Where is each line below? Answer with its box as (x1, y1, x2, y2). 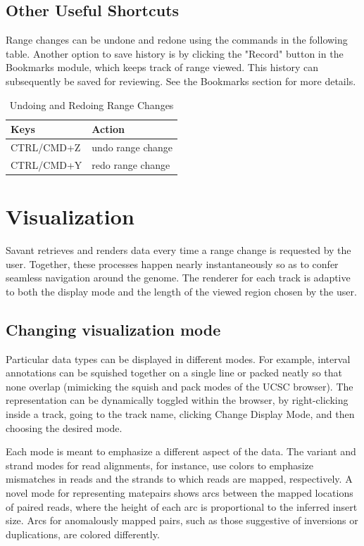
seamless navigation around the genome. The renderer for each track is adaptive (6, 270, 351, 285)
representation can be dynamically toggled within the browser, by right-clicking (6, 393, 349, 407)
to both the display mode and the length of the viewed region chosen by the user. (6, 284, 357, 298)
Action (92, 122, 125, 136)
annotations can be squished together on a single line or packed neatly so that (6, 365, 343, 380)
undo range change (92, 140, 173, 155)
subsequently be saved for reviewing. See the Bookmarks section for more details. (6, 73, 356, 88)
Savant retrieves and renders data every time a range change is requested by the (6, 243, 351, 258)
